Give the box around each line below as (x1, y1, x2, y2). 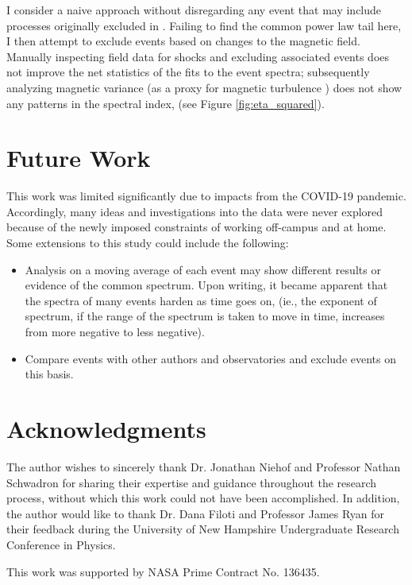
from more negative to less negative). (25, 323, 205, 340)
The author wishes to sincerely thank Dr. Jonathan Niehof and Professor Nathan (6, 458, 401, 475)
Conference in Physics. (6, 536, 116, 552)
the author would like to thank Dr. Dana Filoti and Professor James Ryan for (6, 505, 385, 521)
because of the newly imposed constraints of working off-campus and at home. (6, 219, 387, 235)
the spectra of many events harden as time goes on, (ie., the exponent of (25, 292, 377, 308)
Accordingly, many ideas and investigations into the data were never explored (6, 203, 383, 219)
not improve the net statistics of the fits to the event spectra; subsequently (6, 64, 370, 80)
